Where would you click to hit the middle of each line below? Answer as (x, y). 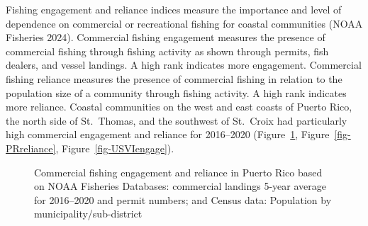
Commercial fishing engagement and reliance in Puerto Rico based (178, 172)
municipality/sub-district (88, 214)
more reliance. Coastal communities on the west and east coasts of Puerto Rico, (179, 107)
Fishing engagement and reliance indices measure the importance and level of (174, 9)
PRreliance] (31, 148)
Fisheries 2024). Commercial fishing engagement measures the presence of (166, 37)
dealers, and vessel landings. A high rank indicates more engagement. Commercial (184, 65)
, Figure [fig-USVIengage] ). (115, 148)
